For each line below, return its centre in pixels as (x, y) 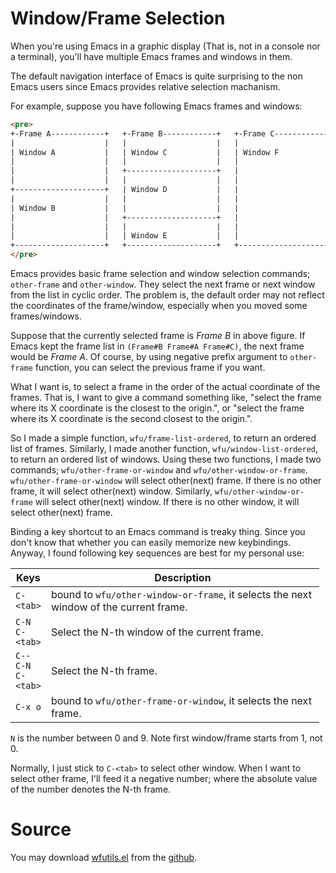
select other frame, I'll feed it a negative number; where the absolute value (164, 779)
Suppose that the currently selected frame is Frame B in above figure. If (158, 336)
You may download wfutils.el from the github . (104, 857)
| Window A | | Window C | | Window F (145, 152)
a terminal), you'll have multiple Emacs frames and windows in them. (151, 56)
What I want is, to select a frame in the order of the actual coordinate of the (165, 387)
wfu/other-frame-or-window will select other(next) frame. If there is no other (166, 481)
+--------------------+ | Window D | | (125, 190)
